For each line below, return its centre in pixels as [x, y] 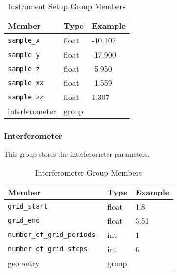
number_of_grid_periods [52, 235]
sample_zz [26, 97]
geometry [24, 263]
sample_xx [26, 83]
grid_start [28, 206]
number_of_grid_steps [48, 249]
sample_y [24, 54]
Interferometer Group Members [89, 172]
